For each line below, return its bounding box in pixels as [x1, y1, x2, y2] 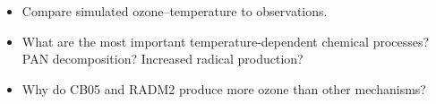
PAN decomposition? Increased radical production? [21, 49, 303, 68]
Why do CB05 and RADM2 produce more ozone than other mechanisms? [21, 79, 426, 98]
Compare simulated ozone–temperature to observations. [21, 2, 328, 20]
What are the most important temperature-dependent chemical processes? [21, 31, 430, 50]
